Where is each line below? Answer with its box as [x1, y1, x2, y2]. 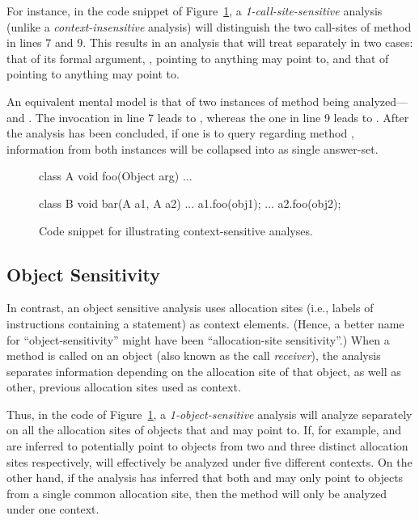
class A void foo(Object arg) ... [39, 167, 193, 184]
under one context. [6, 501, 99, 518]
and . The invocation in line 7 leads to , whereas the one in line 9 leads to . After [6, 108, 409, 125]
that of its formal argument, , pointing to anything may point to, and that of [6, 49, 389, 66]
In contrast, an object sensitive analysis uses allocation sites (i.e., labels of [6, 299, 374, 316]
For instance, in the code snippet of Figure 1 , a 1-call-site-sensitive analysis [6, 2, 383, 19]
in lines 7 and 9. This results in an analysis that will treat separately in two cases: [6, 34, 413, 51]
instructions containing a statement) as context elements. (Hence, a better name [6, 315, 404, 332]
